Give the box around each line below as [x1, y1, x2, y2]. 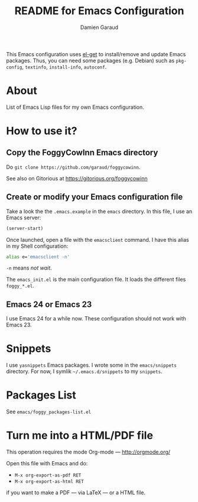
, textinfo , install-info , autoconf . [21, 63, 107, 70]
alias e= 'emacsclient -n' [6, 254, 70, 260]
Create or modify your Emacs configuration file [6, 192, 183, 202]
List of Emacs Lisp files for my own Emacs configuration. [6, 103, 145, 111]
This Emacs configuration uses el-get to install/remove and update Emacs [6, 50, 186, 57]
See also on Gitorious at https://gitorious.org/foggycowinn [6, 174, 148, 182]
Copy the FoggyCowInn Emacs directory [6, 148, 158, 158]
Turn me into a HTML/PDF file [6, 429, 154, 442]
